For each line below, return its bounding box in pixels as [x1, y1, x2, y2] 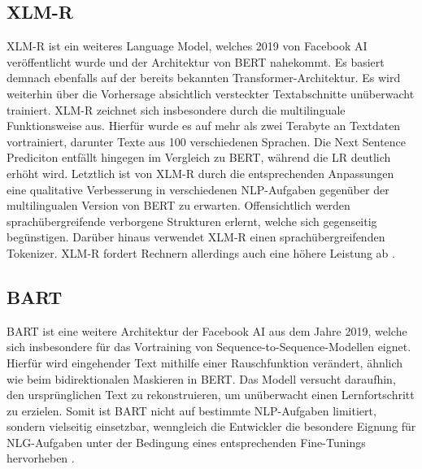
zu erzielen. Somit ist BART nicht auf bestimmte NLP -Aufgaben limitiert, [7, 402, 376, 419]
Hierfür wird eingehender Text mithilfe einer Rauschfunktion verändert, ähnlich [7, 354, 403, 371]
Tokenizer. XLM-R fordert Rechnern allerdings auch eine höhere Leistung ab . [7, 244, 395, 261]
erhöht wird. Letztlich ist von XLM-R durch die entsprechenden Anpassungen [7, 164, 394, 181]
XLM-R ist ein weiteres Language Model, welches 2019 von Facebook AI [7, 37, 368, 54]
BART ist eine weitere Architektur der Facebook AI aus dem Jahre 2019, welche [7, 322, 407, 339]
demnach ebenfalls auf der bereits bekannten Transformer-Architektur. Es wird [7, 69, 401, 86]
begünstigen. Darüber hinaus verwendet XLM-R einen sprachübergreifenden [7, 228, 385, 245]
